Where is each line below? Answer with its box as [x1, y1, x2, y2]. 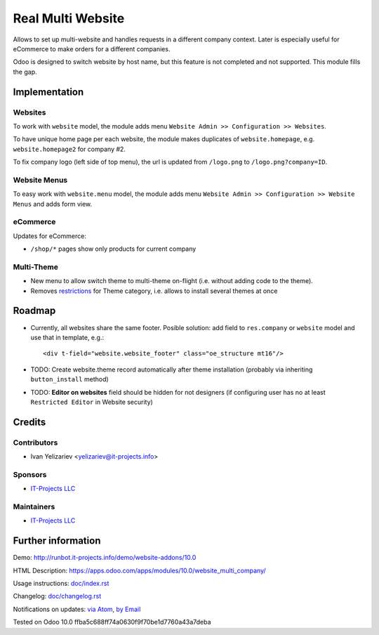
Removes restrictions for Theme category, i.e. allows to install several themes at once [30, 287, 278, 295]
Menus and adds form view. [13, 199, 93, 208]
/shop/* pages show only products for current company [30, 244, 197, 253]
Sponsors [13, 469, 47, 479]
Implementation [13, 86, 84, 98]
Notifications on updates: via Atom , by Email [13, 605, 141, 613]
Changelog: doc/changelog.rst [13, 592, 102, 601]
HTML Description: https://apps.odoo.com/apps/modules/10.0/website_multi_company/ [13, 566, 266, 575]
